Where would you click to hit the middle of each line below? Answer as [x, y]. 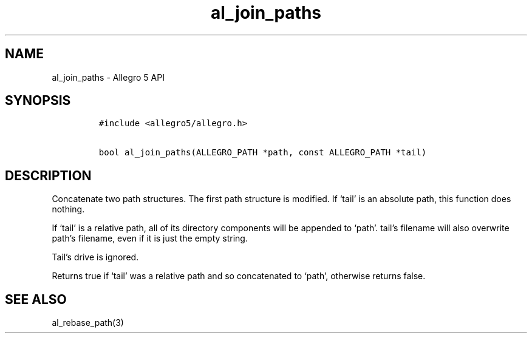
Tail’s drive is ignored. [95, 257]
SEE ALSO [36, 299]
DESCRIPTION [48, 175]
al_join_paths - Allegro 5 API [108, 77]
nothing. [68, 209]
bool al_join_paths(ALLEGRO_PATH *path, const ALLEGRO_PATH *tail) [263, 153]
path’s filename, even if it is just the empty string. [150, 238]
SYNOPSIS [38, 101]
